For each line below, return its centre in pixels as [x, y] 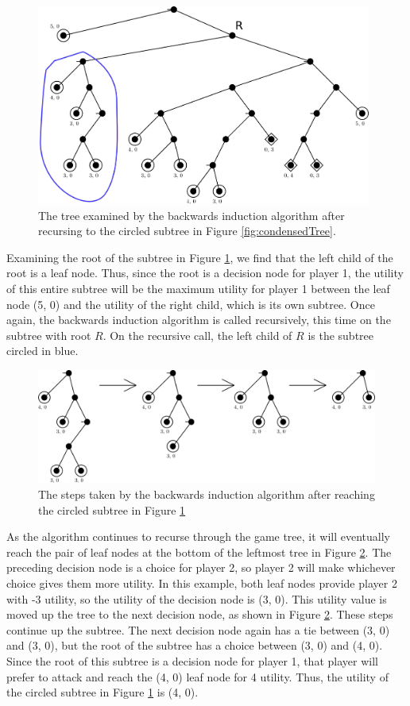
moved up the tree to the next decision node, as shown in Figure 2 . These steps [200, 614]
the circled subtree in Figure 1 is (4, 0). [102, 692]
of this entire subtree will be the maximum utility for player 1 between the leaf [198, 289]
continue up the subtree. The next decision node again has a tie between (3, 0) [198, 629]
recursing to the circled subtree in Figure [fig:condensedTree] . [187, 231]
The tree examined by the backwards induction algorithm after [191, 215]
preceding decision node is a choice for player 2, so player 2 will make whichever [201, 567]
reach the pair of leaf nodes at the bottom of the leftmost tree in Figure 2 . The [199, 552]
